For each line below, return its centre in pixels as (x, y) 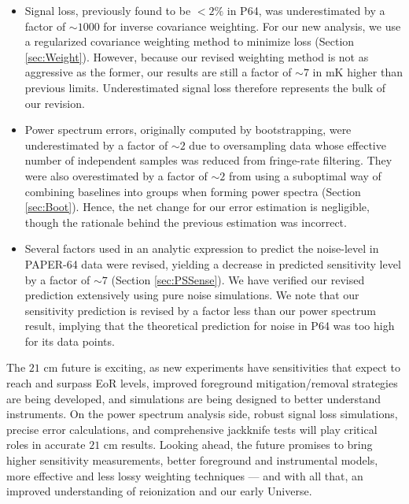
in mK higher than (357, 72)
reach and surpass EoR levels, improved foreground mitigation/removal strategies (202, 383)
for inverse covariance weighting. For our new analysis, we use (252, 26)
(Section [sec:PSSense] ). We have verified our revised (238, 279)
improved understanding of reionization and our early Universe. (159, 491)
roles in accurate (46, 445)
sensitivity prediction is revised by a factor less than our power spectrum (200, 310)
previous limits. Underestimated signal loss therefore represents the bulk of (205, 87)
